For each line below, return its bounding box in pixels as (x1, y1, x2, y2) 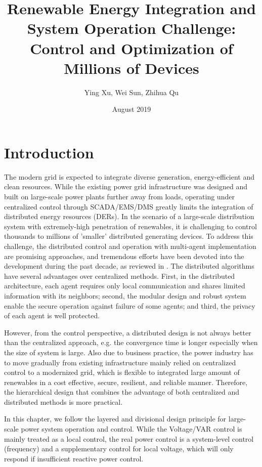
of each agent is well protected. (4, 310, 100, 321)
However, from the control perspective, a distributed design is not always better (4, 327, 251, 337)
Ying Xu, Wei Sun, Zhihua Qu (84, 87, 179, 97)
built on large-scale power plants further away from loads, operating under (4, 191, 235, 201)
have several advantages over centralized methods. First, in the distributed (4, 270, 235, 281)
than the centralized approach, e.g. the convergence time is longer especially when (4, 337, 258, 348)
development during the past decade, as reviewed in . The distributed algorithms (4, 261, 254, 271)
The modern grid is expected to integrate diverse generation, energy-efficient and (4, 171, 255, 182)
